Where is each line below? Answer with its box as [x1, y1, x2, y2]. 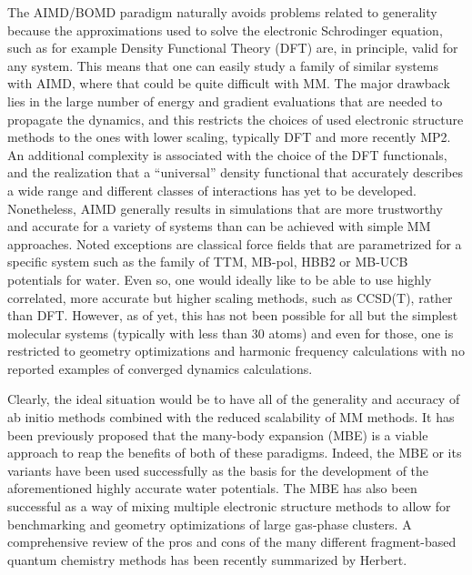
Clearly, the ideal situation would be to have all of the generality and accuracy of [7, 389, 460, 409]
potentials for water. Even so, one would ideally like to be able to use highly [7, 269, 432, 288]
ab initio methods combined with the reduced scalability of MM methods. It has [7, 408, 455, 427]
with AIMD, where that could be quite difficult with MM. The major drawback [7, 74, 450, 93]
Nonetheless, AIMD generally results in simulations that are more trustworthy [7, 198, 443, 217]
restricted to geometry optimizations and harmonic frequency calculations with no [7, 341, 465, 360]
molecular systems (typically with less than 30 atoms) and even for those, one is [7, 323, 454, 342]
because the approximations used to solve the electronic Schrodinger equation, [7, 20, 443, 39]
